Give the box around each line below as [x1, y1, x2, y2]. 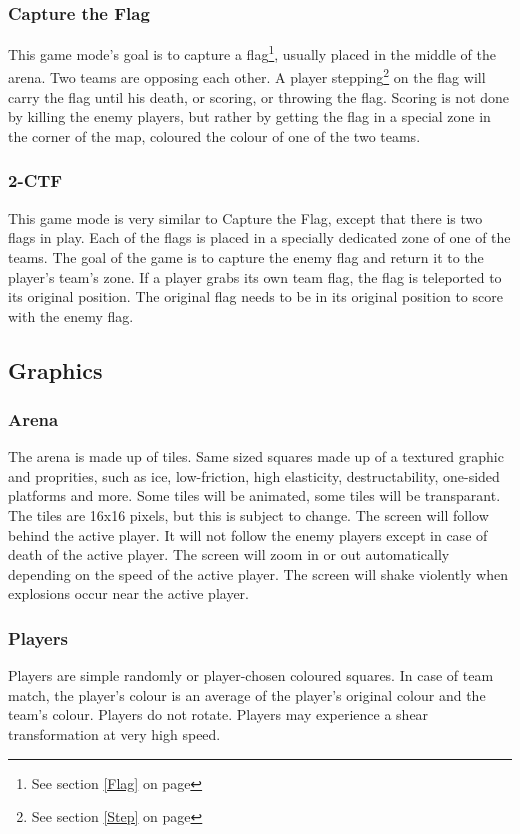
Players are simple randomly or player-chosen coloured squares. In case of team [8, 665, 494, 686]
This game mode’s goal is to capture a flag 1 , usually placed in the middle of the [8, 41, 497, 64]
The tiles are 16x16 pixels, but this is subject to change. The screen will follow [8, 505, 489, 526]
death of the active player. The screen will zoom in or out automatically [8, 544, 450, 565]
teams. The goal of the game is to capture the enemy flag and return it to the [8, 246, 484, 267]
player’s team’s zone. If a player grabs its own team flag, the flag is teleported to [8, 266, 502, 287]
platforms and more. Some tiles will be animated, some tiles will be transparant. [8, 485, 501, 506]
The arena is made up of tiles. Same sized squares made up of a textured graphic [8, 446, 504, 467]
